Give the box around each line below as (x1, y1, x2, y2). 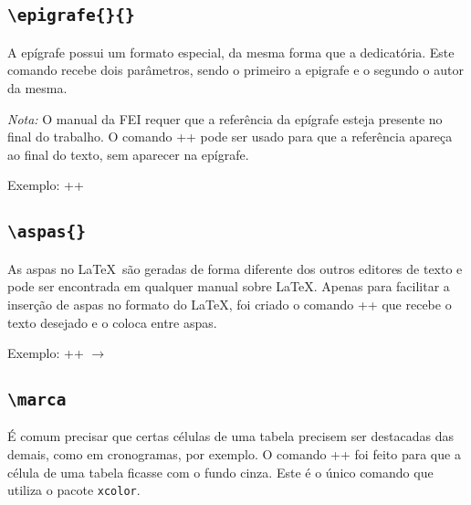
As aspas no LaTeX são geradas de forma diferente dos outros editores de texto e (7, 258, 463, 278)
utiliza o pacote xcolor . (7, 480, 141, 500)
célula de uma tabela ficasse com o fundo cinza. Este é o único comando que (7, 462, 434, 481)
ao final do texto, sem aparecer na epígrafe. (7, 144, 249, 163)
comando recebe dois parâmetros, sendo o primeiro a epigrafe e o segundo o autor (7, 60, 464, 79)
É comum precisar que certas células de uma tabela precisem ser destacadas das (7, 426, 454, 446)
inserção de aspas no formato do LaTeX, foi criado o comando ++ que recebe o (7, 294, 452, 313)
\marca (7, 390, 67, 410)
